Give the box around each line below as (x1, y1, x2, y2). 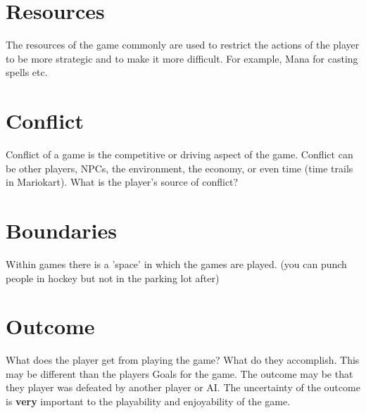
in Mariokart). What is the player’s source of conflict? (6, 174, 239, 189)
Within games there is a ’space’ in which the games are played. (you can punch (6, 256, 347, 271)
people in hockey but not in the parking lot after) (6, 270, 220, 285)
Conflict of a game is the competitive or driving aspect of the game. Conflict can (6, 147, 353, 162)
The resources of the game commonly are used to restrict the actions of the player (6, 37, 360, 52)
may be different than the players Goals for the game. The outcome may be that (6, 366, 353, 381)
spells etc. (6, 65, 48, 80)
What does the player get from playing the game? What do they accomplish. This (6, 352, 360, 367)
